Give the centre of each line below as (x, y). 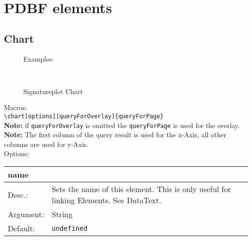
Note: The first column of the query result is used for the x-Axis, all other (115, 135)
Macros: (16, 107)
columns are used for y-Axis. (46, 144)
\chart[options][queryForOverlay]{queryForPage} (84, 116)
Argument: (26, 214)
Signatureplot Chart (53, 91)
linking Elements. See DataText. (106, 200)
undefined (70, 228)
